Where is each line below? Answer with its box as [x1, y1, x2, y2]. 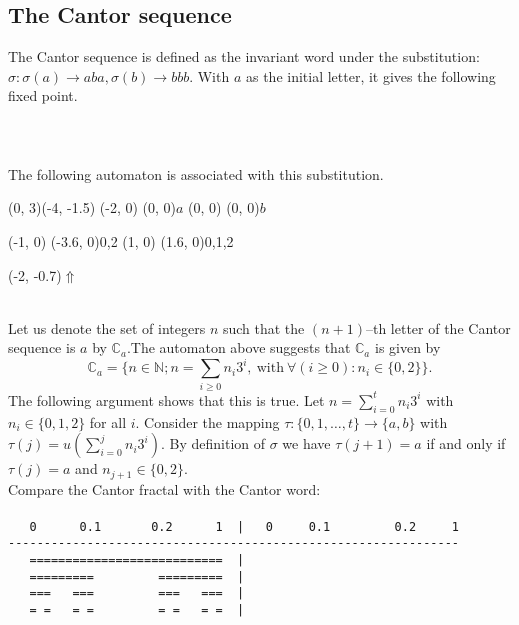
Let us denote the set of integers [8, 317, 206, 338]
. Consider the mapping [135, 411, 280, 432]
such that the [222, 317, 305, 338]
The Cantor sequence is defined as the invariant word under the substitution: [8, 46, 480, 67]
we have [282, 433, 331, 454]
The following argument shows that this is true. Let [8, 389, 325, 410]
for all [89, 411, 127, 432]
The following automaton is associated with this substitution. [8, 163, 384, 184]
